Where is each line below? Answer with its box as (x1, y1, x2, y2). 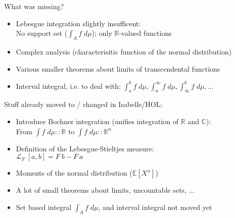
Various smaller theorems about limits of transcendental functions (16, 63, 220, 74)
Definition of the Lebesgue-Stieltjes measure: (16, 143, 154, 153)
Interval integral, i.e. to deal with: (16, 80, 121, 91)
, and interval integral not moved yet (98, 201, 212, 212)
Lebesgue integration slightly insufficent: (16, 18, 141, 28)
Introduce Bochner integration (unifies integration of (16, 116, 179, 127)
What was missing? (4, 1, 64, 11)
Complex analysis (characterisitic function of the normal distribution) (16, 46, 232, 57)
